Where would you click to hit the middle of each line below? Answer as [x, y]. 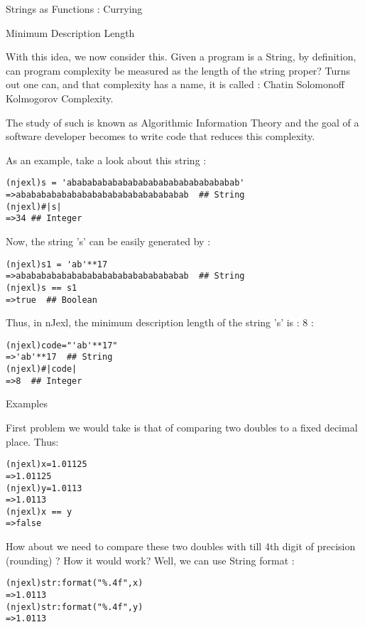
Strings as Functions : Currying [74, 9]
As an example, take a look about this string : [106, 160]
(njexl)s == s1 [42, 288]
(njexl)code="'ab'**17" [62, 345]
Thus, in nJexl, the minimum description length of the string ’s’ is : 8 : [160, 322]
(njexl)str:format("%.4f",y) [75, 607]
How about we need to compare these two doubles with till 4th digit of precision [181, 546]
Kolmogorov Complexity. [60, 98]
